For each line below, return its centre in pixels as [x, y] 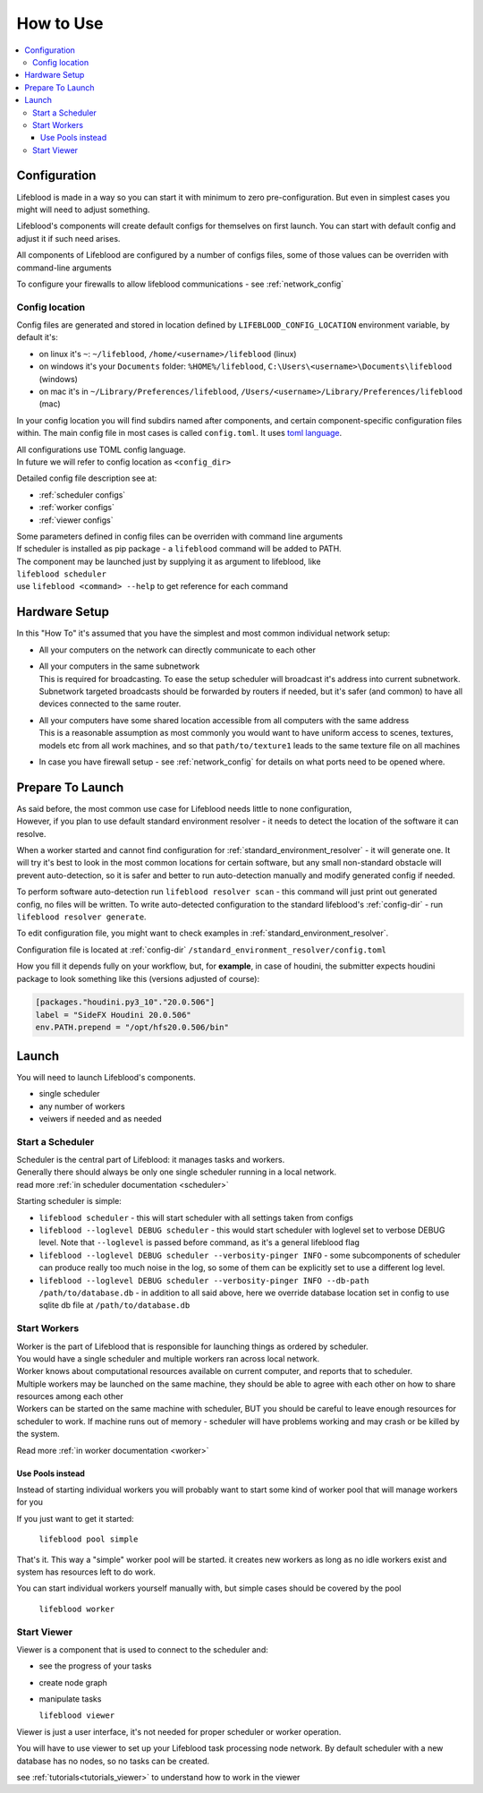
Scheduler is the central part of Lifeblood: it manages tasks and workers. [151, 1160]
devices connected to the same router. [110, 704]
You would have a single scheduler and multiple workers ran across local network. [168, 1358]
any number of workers [82, 1106]
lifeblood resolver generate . [81, 917]
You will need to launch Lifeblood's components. [106, 1077]
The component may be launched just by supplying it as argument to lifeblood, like [169, 561]
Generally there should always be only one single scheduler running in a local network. [177, 1172]
